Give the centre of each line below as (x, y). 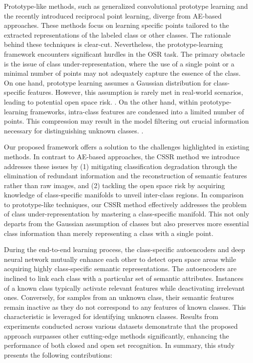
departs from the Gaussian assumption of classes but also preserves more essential (126, 224)
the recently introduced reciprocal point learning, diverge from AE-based (113, 15)
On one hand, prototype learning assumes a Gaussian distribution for (108, 82)
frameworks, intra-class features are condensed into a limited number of (137, 111)
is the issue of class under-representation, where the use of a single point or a (119, 63)
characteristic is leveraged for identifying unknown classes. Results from (111, 316)
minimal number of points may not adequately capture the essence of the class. (122, 73)
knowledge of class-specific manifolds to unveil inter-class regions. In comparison (124, 195)
